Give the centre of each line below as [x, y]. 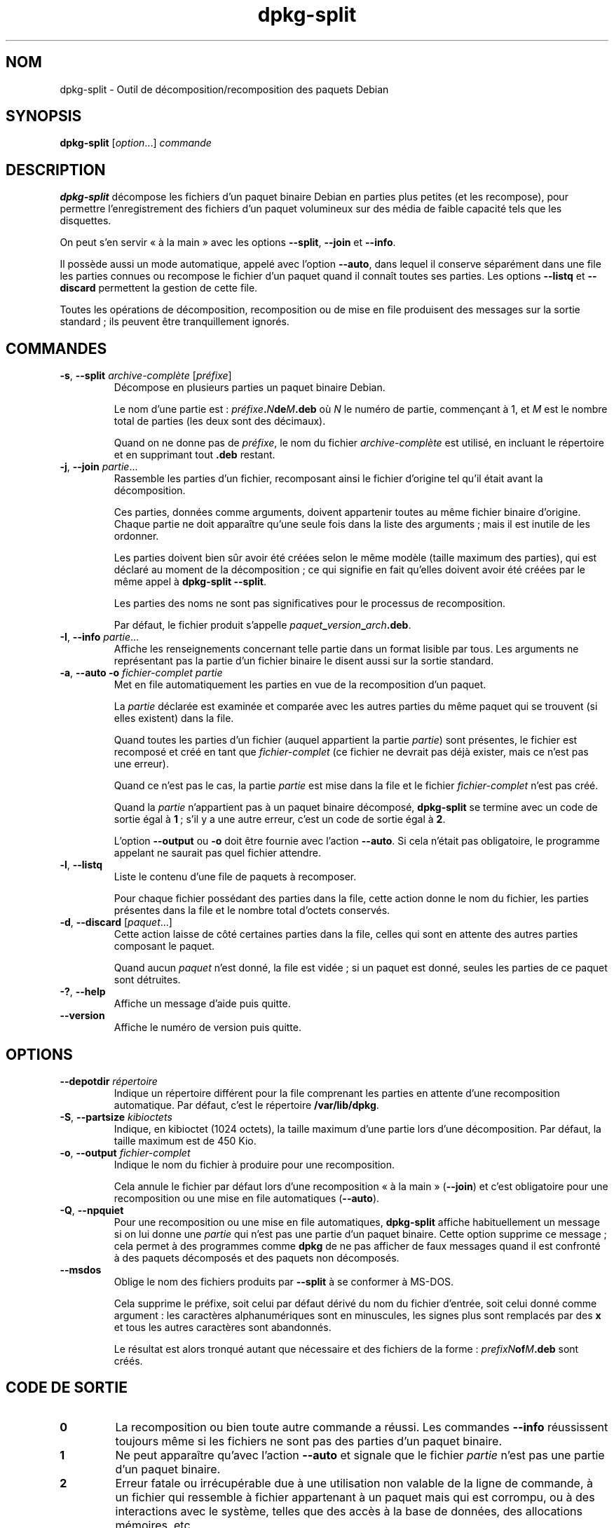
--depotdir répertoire [109, 1081]
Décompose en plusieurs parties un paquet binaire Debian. [250, 388]
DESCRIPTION [56, 170]
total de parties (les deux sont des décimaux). [220, 421]
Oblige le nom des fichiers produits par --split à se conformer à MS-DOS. [284, 1281]
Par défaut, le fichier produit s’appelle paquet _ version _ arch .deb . [262, 625]
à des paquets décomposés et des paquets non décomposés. [257, 1257]
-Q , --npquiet [92, 1210]
